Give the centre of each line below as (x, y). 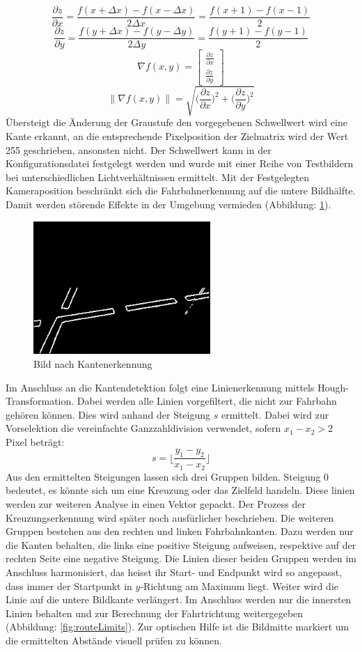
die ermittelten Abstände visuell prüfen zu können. (114, 640)
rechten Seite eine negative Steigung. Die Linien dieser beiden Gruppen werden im (181, 558)
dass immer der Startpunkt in (69, 585)
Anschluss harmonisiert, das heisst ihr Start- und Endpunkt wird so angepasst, (174, 572)
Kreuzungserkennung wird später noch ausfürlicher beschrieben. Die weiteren (170, 517)
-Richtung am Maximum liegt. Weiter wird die (239, 585)
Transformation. (40, 401)
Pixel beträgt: (35, 441)
